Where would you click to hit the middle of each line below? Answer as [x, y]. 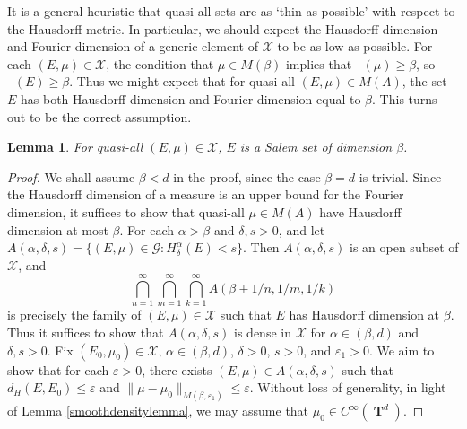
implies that [319, 63]
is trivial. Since [400, 176]
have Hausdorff [360, 211]
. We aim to [402, 350]
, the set [424, 81]
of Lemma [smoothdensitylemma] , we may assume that [158, 411]
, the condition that [160, 63]
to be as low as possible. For [355, 46]
